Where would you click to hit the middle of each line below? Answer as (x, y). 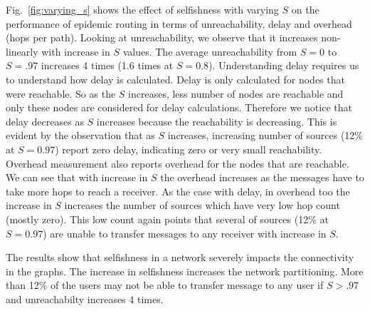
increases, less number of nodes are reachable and (236, 93)
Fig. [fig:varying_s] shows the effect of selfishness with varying (142, 9)
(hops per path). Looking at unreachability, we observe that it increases (162, 37)
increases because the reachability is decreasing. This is (217, 121)
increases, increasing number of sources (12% (265, 135)
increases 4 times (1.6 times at (107, 65)
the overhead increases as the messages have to (262, 177)
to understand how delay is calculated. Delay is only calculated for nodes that (175, 79)
